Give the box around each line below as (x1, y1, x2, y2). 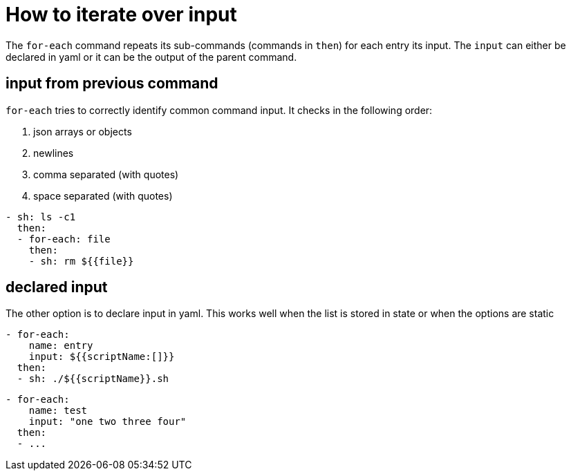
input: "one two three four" (28, 416, 187, 428)
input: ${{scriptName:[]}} (28, 351, 175, 363)
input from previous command (6, 75, 218, 93)
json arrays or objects (33, 125, 132, 137)
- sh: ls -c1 (6, 211, 76, 222)
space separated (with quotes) (33, 189, 173, 202)
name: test (28, 405, 88, 417)
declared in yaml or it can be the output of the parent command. (6, 50, 297, 63)
